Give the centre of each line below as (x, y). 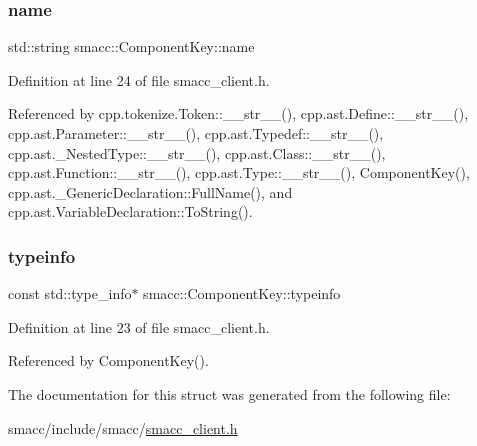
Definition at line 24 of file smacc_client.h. (139, 79)
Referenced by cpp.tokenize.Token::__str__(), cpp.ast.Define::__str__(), (238, 113)
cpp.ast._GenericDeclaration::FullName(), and (150, 191)
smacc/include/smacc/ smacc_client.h (123, 427)
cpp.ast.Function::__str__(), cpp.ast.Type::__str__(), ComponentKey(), (239, 172)
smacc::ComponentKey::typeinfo (242, 293)
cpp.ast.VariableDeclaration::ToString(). (130, 211)
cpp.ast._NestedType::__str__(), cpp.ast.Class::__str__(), (197, 152)
